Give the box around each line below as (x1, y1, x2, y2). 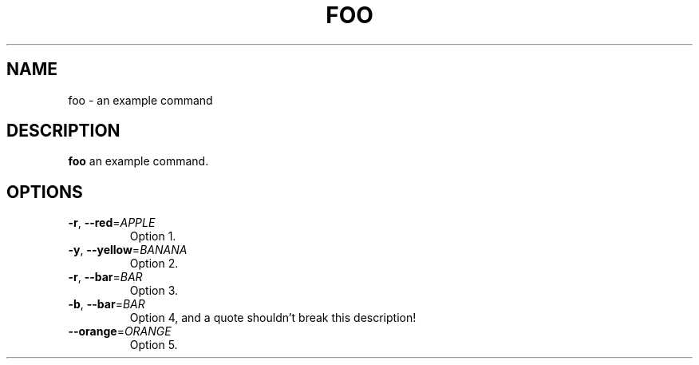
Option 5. (129, 338, 178, 352)
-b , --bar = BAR (68, 297, 145, 311)
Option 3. (129, 284, 179, 298)
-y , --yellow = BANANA (68, 243, 188, 257)
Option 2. (129, 256, 179, 271)
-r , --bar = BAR (68, 270, 143, 284)
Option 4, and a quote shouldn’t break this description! (129, 311, 417, 325)
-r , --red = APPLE (68, 216, 156, 230)
